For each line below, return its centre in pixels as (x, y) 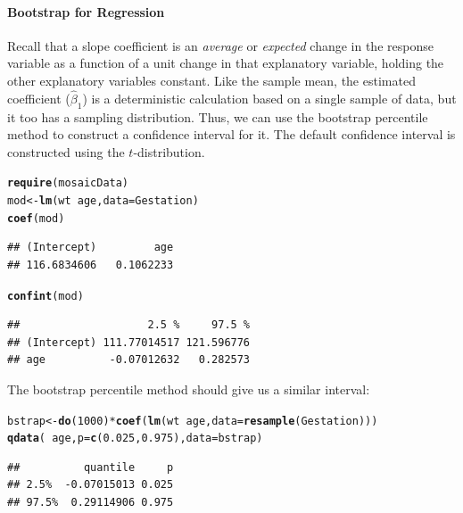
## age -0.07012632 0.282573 (129, 360)
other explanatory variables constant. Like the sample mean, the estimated (211, 80)
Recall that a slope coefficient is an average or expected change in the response (220, 45)
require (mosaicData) (68, 183)
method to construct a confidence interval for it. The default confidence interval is (231, 134)
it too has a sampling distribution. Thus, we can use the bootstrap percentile (218, 116)
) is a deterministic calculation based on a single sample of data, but (269, 98)
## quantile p (91, 467)
